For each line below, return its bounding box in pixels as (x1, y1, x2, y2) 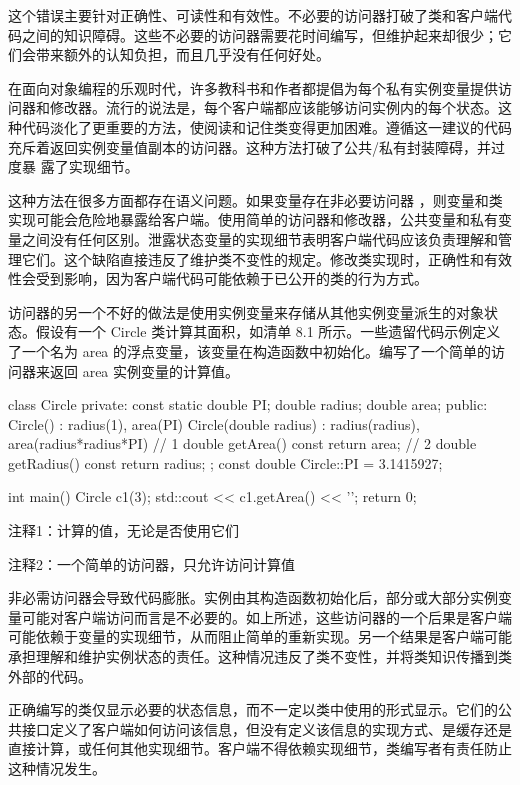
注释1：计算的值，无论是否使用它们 (8, 520, 239, 541)
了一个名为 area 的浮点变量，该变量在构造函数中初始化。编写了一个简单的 (8, 340, 492, 361)
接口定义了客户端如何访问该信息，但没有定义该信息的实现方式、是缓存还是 (21, 718, 512, 739)
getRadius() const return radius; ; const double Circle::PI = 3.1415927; (8, 452, 443, 473)
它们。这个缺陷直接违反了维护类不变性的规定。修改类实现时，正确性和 (21, 248, 484, 269)
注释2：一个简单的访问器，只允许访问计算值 (8, 553, 295, 574)
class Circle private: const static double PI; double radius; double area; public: (8, 394, 488, 415)
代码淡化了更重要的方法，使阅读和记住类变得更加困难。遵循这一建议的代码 (21, 116, 512, 137)
